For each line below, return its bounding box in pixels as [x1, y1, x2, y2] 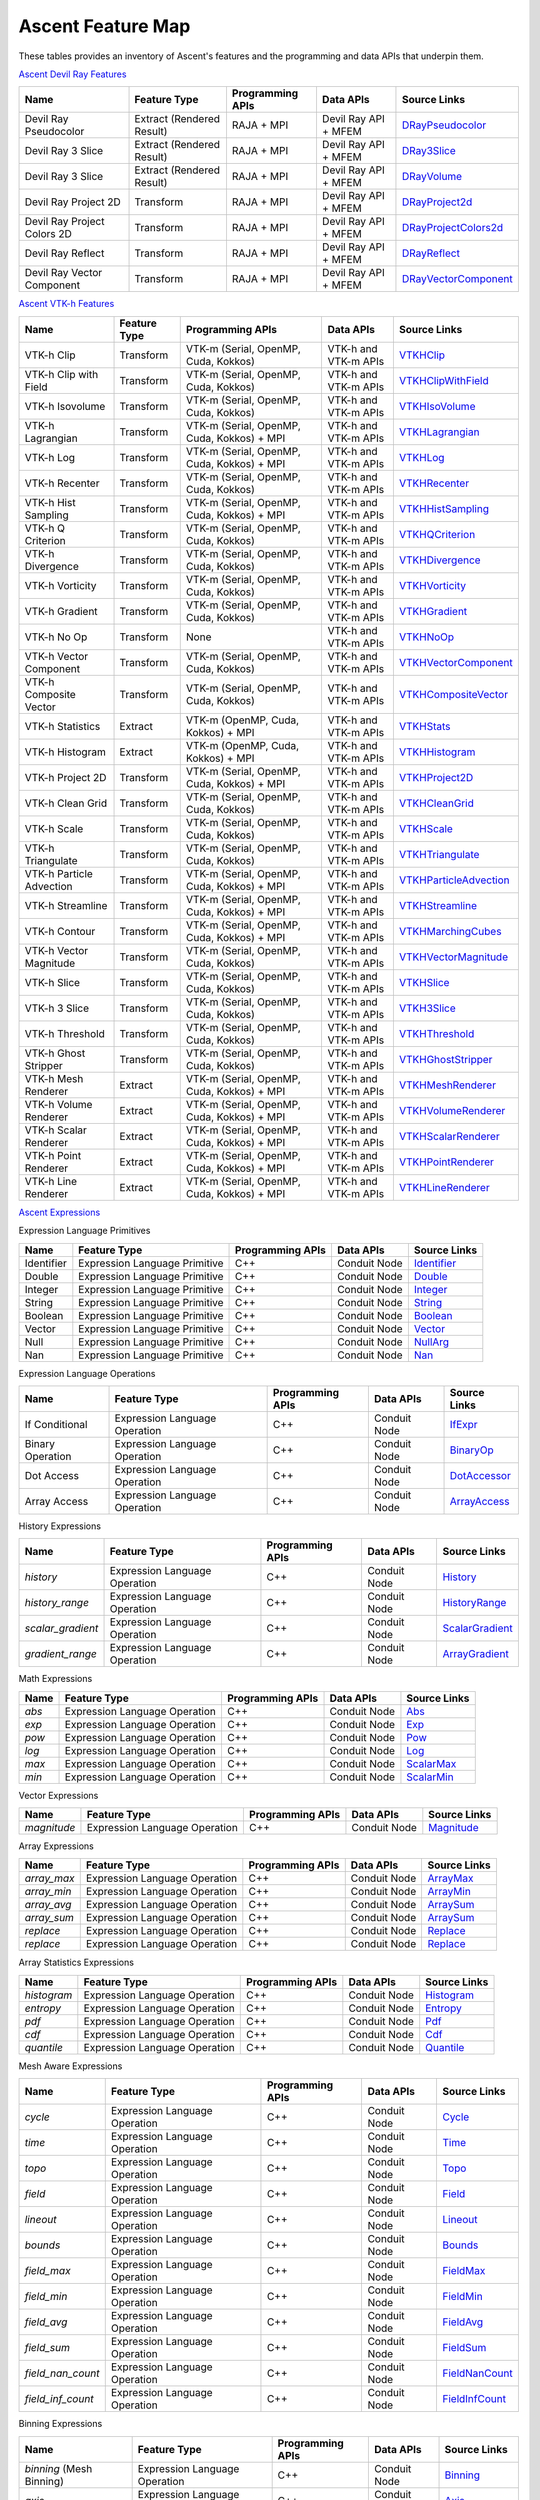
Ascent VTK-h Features [18, 298, 115, 310]
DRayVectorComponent [401, 272, 514, 286]
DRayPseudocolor [401, 118, 487, 132]
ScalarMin [406, 1770, 454, 1784]
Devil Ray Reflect [24, 246, 105, 260]
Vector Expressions [18, 1789, 99, 1801]
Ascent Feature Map [18, 15, 191, 37]
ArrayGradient [442, 1647, 509, 1661]
